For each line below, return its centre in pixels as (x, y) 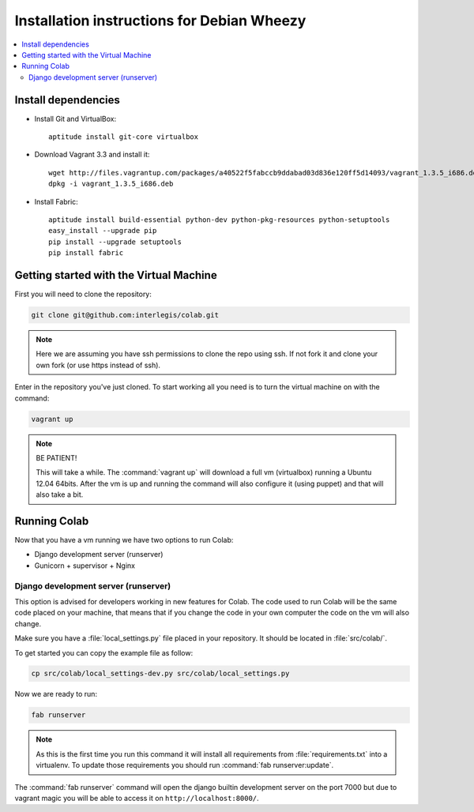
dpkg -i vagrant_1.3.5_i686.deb (111, 184)
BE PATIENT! (56, 457)
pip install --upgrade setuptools (115, 242)
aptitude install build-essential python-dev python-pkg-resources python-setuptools (219, 220)
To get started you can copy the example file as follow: (104, 652)
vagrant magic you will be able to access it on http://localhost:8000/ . (137, 798)
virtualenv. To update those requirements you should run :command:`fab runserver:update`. (185, 765)
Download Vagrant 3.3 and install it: (92, 155)
